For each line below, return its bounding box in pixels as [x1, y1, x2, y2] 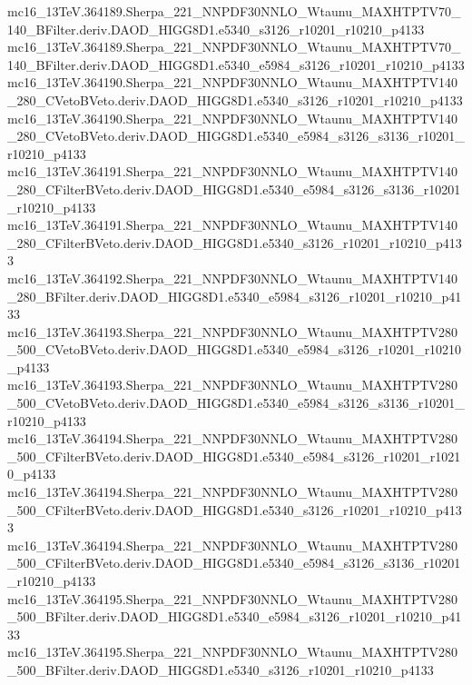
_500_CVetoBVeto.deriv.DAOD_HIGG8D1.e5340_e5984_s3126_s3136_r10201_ [7, 393, 465, 412]
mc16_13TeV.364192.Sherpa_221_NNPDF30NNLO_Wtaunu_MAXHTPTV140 [7, 268, 458, 287]
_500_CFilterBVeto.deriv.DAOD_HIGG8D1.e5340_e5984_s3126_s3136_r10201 [7, 553, 461, 572]
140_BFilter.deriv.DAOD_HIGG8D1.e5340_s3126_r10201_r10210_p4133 [7, 19, 425, 38]
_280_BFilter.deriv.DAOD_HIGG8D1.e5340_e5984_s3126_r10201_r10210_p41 [7, 286, 462, 305]
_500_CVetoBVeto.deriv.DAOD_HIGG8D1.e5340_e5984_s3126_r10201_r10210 [7, 340, 462, 359]
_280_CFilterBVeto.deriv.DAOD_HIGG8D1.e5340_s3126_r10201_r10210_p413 [7, 233, 462, 252]
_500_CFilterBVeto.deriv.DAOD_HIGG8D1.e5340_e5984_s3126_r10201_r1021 [7, 446, 461, 465]
